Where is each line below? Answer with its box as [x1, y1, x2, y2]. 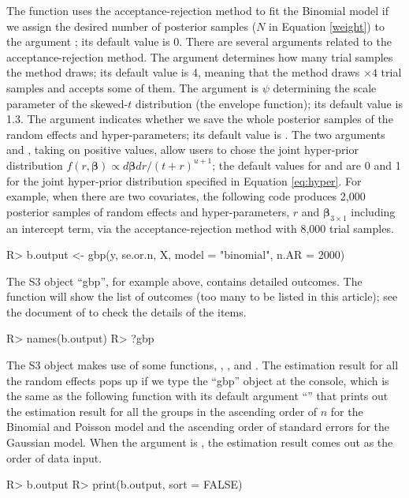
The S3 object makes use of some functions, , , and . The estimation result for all [6, 357, 399, 373]
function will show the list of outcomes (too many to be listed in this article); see [6, 288, 398, 305]
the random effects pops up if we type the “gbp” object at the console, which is [6, 372, 389, 388]
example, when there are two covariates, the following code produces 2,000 [6, 188, 366, 204]
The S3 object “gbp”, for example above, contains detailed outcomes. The [6, 272, 363, 289]
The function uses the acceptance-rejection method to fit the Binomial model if [6, 2, 389, 18]
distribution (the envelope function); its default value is [135, 95, 403, 111]
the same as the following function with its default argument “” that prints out [6, 388, 389, 404]
